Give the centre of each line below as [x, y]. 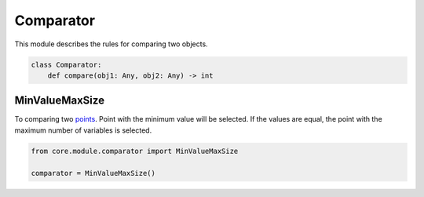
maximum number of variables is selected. [83, 130]
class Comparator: [66, 64]
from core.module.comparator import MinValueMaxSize [135, 151]
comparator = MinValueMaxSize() [93, 173]
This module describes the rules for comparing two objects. [111, 44]
